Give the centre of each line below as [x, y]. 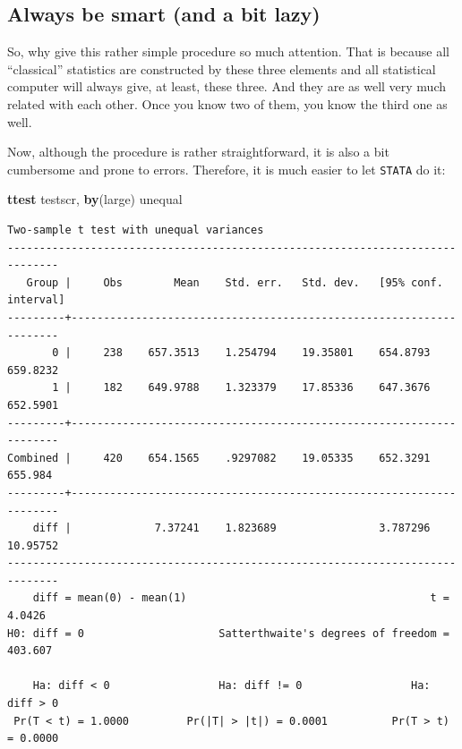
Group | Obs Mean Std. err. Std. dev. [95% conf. [235, 282]
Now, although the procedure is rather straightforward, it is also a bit [198, 152]
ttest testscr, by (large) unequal [95, 199]
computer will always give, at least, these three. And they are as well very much [227, 86]
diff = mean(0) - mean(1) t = [241, 598]
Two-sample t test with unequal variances [136, 230]
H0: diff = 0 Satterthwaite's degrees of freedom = [228, 633]
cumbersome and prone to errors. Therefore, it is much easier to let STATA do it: [227, 169]
